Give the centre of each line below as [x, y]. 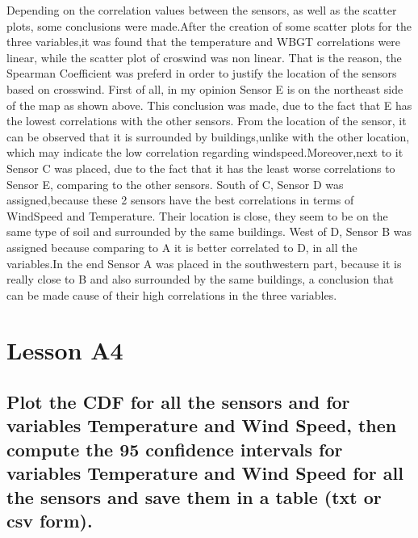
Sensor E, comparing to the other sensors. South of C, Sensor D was [175, 184]
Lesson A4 [65, 350]
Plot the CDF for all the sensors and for [178, 402]
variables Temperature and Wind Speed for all [205, 473]
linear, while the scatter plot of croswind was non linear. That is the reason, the [204, 57]
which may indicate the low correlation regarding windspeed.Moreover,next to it [205, 152]
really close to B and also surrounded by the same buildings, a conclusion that [200, 279]
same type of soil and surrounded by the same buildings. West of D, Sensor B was [209, 231]
